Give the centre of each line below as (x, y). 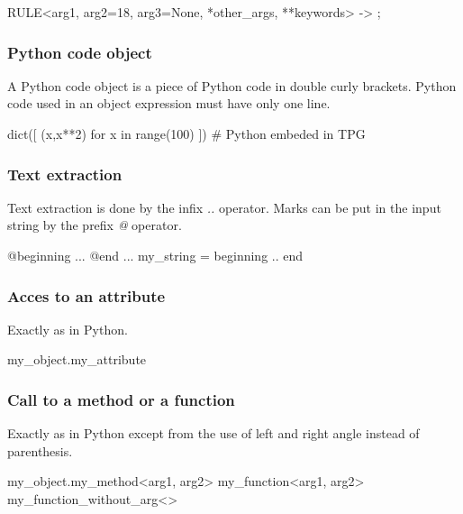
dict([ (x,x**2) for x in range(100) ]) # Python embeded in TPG (186, 133)
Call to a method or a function (121, 399)
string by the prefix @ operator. (95, 225)
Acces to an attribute (86, 295)
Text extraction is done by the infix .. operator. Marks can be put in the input (224, 207)
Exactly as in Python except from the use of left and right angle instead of (213, 433)
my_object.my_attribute (77, 359)
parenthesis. (40, 450)
